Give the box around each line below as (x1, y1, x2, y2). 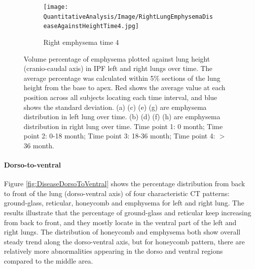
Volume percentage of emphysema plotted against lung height (24, 53, 210, 64)
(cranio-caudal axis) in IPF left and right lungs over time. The (24, 63, 213, 73)
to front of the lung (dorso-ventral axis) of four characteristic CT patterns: (4, 188, 230, 198)
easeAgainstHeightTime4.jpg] (43, 23, 139, 30)
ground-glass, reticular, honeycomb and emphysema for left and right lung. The (4, 198, 244, 208)
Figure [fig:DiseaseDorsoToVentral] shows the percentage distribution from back (4, 178, 245, 189)
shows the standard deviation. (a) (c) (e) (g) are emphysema (24, 101, 207, 112)
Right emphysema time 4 (43, 36, 119, 47)
